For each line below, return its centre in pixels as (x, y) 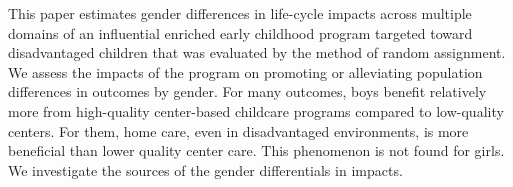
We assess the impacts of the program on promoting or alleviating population (245, 71)
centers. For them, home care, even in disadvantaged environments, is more (238, 130)
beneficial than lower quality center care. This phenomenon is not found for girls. (256, 150)
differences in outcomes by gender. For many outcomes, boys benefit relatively (247, 91)
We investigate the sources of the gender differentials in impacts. (205, 169)
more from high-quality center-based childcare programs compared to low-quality (256, 110)
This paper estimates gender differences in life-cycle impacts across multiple (240, 13)
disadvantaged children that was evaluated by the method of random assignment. (257, 52)
